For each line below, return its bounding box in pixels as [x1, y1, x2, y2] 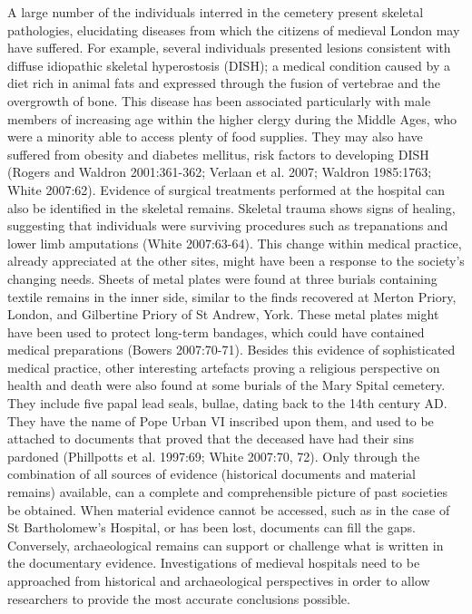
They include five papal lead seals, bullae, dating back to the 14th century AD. [7, 394, 447, 413]
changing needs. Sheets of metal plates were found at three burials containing [7, 268, 438, 288]
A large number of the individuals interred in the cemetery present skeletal [7, 3, 424, 21]
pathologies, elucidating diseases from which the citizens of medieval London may [7, 20, 460, 39]
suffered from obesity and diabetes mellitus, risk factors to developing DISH [7, 144, 429, 163]
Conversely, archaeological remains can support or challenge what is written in [7, 535, 444, 554]
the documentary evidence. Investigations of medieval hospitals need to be [7, 553, 420, 572]
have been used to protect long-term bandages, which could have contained [7, 322, 425, 341]
